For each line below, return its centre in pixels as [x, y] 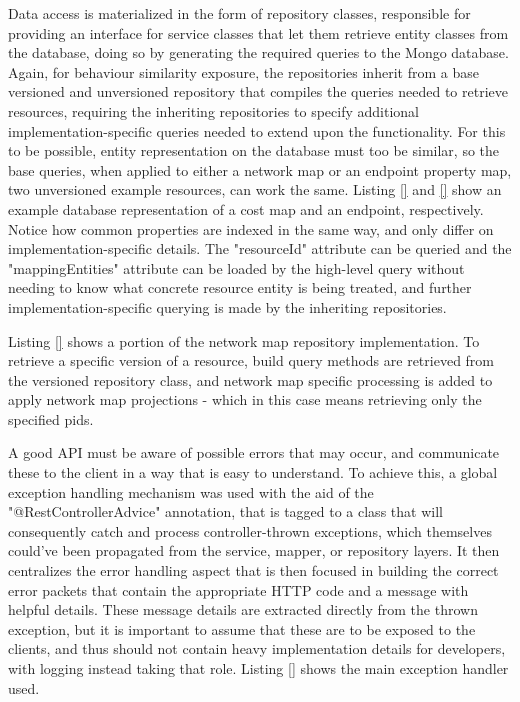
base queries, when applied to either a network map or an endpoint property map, [260, 169]
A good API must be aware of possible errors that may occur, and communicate [254, 452]
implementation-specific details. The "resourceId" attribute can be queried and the [260, 248]
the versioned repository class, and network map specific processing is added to [250, 379]
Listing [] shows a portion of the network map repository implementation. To [244, 340]
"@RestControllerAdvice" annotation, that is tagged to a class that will [225, 511]
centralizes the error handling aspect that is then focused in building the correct [253, 570]
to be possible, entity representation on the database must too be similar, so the [254, 150]
